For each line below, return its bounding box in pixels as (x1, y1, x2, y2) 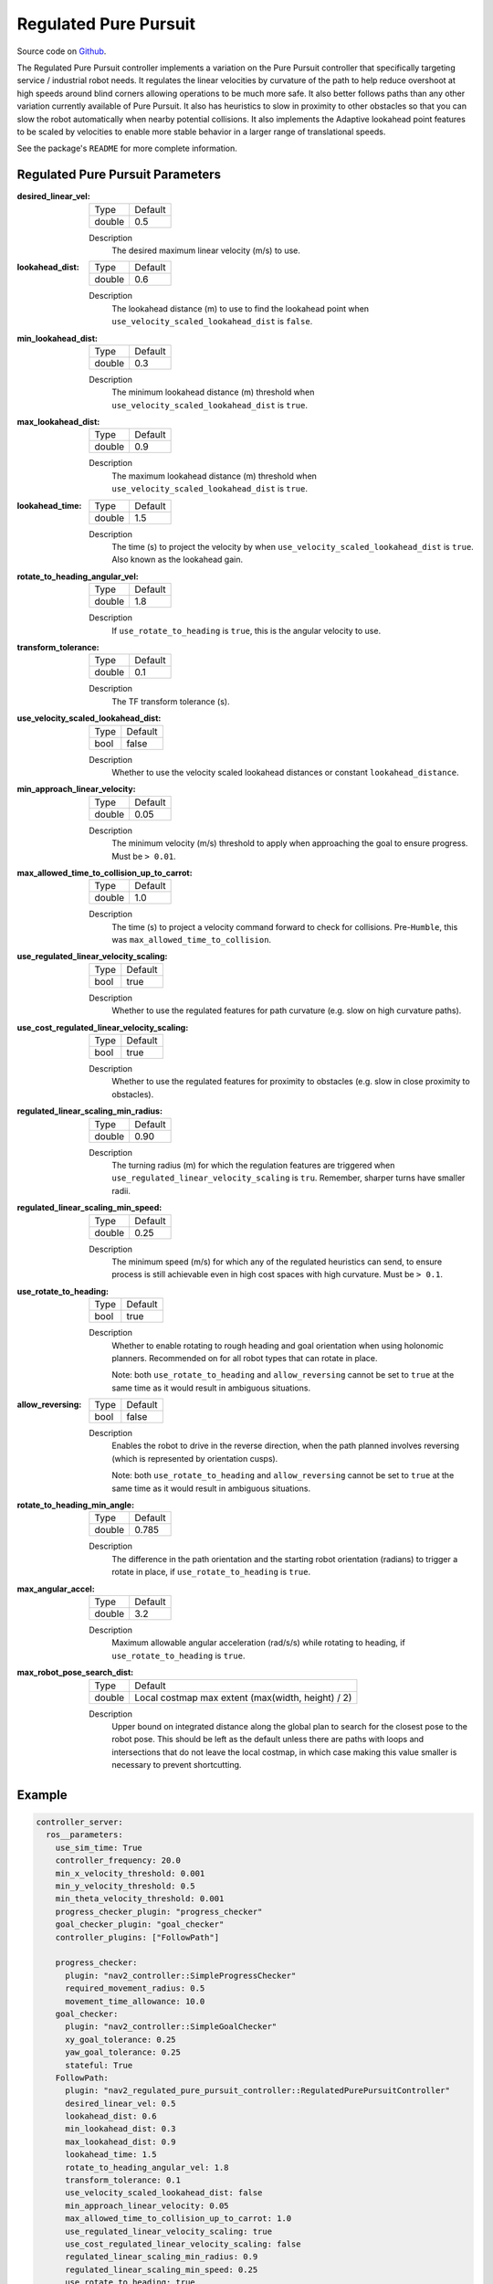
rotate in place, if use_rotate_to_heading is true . (111, 1567, 310, 1578)
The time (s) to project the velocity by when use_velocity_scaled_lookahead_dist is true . (111, 542, 474, 553)
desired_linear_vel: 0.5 (65, 2098, 177, 2109)
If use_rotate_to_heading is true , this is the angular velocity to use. (111, 625, 382, 636)
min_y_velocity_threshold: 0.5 (55, 1881, 195, 1891)
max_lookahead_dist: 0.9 (65, 2136, 177, 2147)
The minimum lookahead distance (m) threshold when (111, 386, 315, 397)
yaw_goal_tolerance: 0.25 (65, 2047, 182, 2057)
